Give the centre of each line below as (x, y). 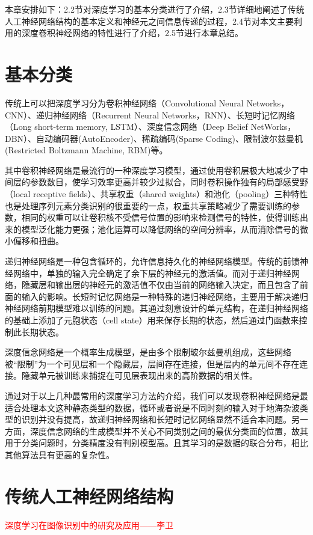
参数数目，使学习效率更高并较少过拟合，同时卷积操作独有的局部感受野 (169, 182)
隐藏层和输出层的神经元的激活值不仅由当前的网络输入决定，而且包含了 (160, 285)
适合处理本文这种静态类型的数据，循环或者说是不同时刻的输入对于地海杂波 (152, 407)
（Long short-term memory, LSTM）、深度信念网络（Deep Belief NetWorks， (150, 127)
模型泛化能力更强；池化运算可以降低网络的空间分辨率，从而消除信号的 (160, 229)
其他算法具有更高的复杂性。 (60, 454)
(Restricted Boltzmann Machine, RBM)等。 (86, 150)
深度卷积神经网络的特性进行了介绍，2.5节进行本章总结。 (132, 33)
